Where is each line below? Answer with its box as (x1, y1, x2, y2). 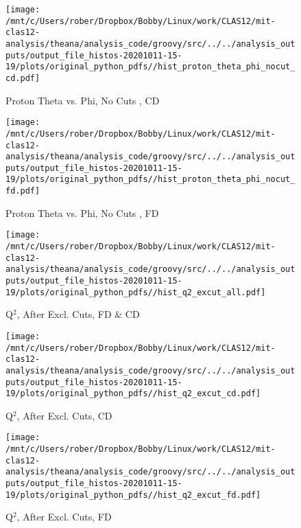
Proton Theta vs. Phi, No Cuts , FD (5, 205, 159, 220)
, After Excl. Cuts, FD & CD (16, 307, 140, 321)
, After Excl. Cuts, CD (16, 408, 112, 422)
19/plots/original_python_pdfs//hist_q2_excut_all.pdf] (5, 287, 266, 297)
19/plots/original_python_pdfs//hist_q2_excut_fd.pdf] (5, 490, 261, 500)
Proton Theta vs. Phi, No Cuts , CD (5, 93, 160, 107)
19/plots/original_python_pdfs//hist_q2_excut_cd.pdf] (5, 389, 261, 399)
